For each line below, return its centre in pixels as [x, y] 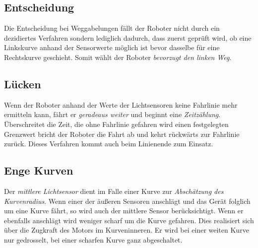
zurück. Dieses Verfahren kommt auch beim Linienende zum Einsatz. [109, 144]
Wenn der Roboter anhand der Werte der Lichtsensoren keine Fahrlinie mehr [121, 104]
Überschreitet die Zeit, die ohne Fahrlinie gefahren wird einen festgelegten [116, 124]
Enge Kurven [39, 170]
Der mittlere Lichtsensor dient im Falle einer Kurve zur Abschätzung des [114, 191]
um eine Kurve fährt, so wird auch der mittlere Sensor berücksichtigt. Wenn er [124, 211]
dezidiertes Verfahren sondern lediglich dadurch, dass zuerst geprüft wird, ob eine [128, 37]
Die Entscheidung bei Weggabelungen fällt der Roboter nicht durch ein [112, 28]
